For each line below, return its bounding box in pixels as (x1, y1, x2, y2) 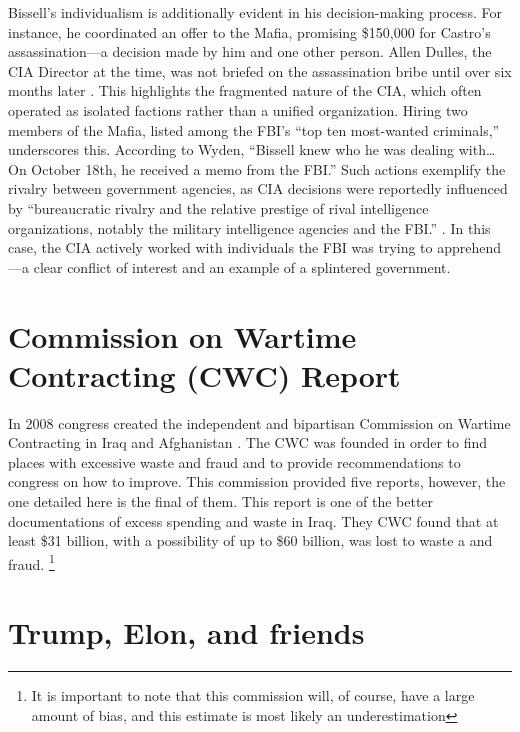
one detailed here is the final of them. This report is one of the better (8, 491, 434, 511)
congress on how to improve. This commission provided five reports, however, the (8, 471, 506, 492)
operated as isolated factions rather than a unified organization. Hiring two (8, 99, 468, 120)
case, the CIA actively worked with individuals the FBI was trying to (8, 237, 433, 258)
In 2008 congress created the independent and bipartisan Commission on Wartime (8, 412, 511, 433)
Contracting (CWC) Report (8, 354, 401, 395)
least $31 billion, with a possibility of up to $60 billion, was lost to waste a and (8, 530, 493, 551)
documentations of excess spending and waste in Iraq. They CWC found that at (8, 510, 499, 531)
